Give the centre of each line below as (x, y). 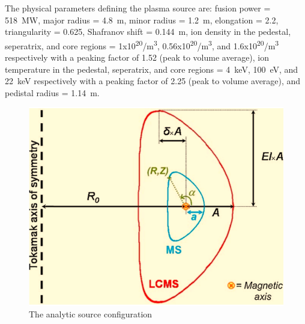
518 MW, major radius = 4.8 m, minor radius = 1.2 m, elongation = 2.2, (142, 20)
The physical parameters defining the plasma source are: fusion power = (138, 8)
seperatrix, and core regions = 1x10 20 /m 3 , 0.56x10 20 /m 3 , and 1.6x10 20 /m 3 (142, 44)
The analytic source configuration (91, 314)
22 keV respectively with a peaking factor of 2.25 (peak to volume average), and (153, 81)
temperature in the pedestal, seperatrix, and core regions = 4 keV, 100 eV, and (152, 69)
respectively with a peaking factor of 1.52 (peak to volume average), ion (137, 57)
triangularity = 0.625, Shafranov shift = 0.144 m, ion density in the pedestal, (148, 32)
